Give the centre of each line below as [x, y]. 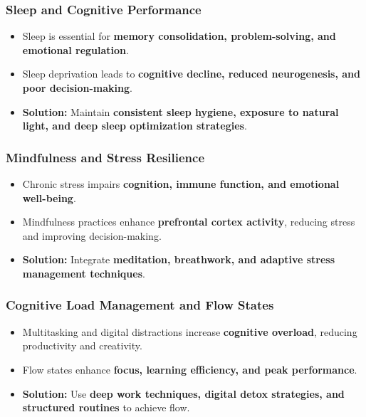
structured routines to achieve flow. [106, 407]
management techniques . [84, 273]
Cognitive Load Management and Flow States [140, 305]
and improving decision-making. [92, 235]
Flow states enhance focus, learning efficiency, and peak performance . [190, 369]
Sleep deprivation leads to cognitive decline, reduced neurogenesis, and [192, 74]
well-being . [49, 197]
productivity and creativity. [82, 345]
